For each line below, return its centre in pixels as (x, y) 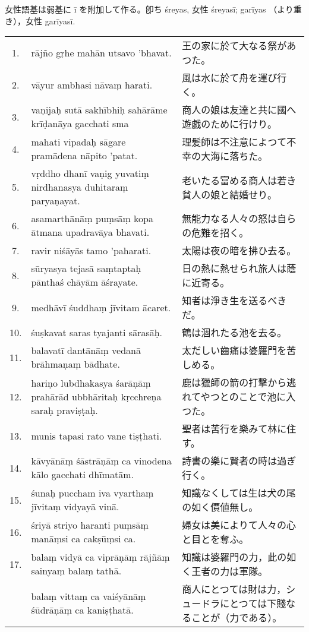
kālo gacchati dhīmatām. (82, 475)
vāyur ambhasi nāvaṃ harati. (92, 84)
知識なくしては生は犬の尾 (239, 493)
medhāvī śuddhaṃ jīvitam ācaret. (101, 307)
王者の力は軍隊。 (230, 571)
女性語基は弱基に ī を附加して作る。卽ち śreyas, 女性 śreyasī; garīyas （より (149, 9)
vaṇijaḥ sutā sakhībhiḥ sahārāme (99, 110)
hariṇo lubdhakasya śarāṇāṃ (91, 383)
